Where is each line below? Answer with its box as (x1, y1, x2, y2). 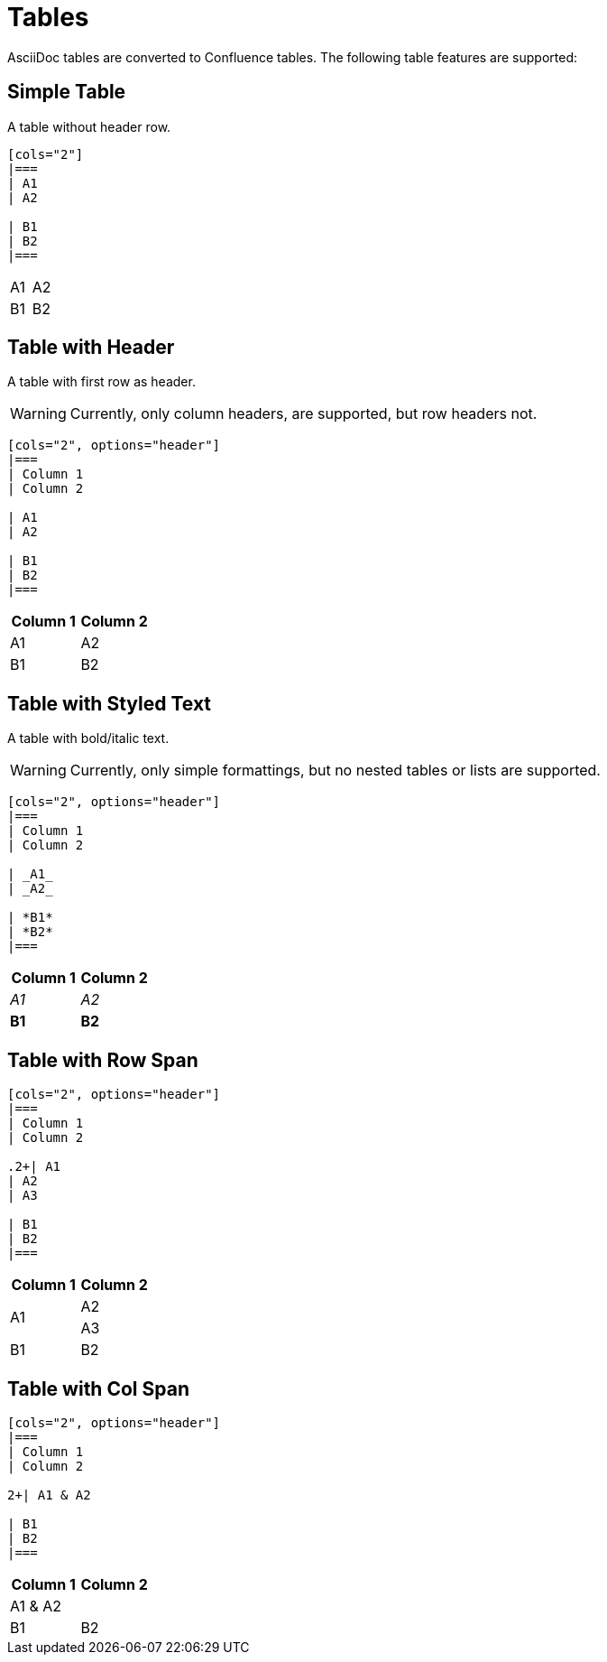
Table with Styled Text (7, 692, 212, 715)
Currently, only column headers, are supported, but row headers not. (69, 404, 538, 423)
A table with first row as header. (7, 374, 196, 390)
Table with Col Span (7, 1377, 189, 1400)
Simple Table (7, 80, 126, 104)
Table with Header (7, 336, 175, 359)
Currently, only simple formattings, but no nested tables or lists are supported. (69, 761, 601, 780)
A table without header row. (7, 118, 171, 135)
